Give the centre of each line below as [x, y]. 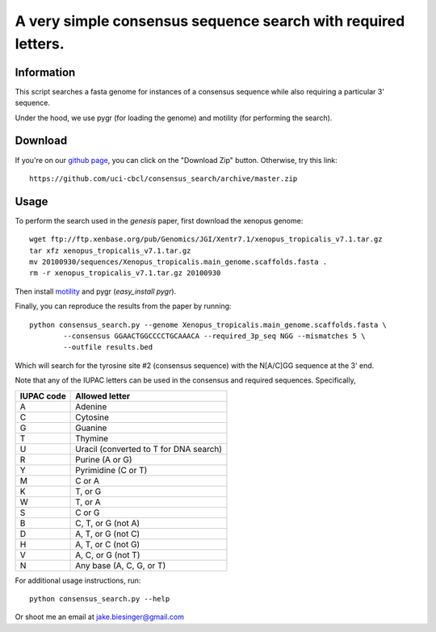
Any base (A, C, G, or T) [121, 565]
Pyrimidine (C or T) [111, 470]
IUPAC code [43, 396]
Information [45, 72]
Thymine [92, 438]
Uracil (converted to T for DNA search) [149, 449]
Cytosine [92, 417]
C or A [88, 480]
